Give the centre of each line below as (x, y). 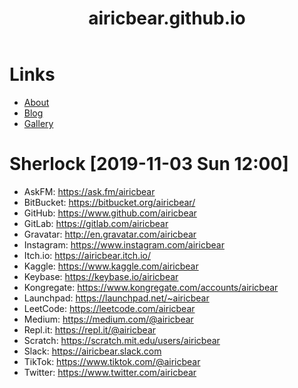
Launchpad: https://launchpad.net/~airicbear (116, 298)
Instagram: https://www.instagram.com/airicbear (124, 244)
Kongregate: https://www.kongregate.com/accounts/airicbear (151, 287)
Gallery (38, 123)
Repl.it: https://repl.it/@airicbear (90, 329)
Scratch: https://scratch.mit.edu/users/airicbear (122, 340)
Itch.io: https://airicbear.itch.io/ (87, 255)
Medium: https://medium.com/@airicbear (108, 319)
